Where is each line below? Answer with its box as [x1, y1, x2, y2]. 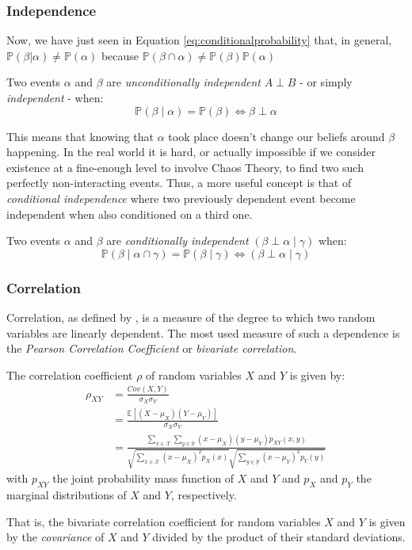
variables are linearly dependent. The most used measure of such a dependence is [6, 324, 400, 341]
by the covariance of [6, 529, 105, 545]
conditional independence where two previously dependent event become [6, 189, 356, 206]
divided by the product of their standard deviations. [152, 529, 406, 545]
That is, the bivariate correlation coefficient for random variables [6, 513, 321, 529]
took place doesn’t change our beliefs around [168, 128, 385, 144]
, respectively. [170, 487, 237, 503]
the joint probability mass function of [52, 470, 235, 487]
